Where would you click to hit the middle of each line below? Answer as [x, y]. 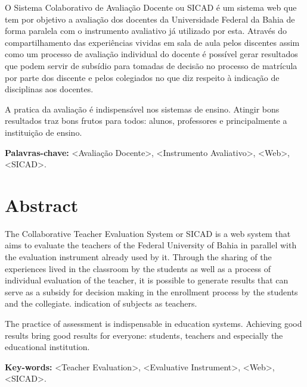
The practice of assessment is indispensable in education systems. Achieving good [153, 323]
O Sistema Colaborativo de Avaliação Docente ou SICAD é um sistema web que [151, 7]
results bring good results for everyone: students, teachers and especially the [144, 335]
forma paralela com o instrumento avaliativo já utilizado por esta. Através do [146, 31]
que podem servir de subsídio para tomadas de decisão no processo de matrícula [151, 65]
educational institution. [47, 347]
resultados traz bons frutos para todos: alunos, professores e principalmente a [146, 121]
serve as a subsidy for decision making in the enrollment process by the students [151, 291]
